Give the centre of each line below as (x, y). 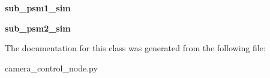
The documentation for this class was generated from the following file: (135, 48)
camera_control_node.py (51, 68)
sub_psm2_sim (38, 28)
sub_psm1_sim (38, 8)
